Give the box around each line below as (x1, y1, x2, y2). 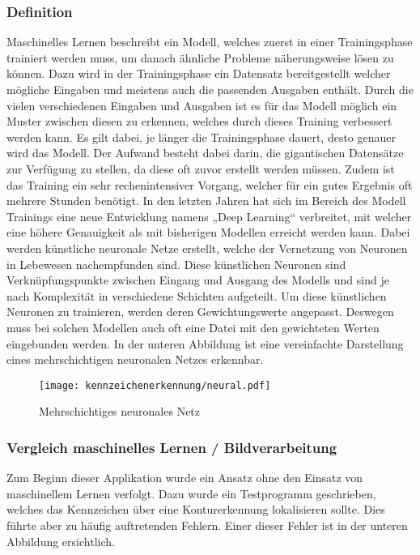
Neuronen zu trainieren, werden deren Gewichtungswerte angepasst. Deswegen (6, 303, 394, 320)
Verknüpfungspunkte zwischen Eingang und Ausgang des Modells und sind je (6, 271, 389, 288)
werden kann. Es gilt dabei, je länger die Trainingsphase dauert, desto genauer (6, 128, 397, 145)
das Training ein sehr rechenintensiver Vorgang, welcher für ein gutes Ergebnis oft (6, 176, 413, 193)
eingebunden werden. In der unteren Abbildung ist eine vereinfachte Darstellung (6, 335, 404, 352)
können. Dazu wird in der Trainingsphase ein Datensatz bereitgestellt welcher (6, 65, 391, 82)
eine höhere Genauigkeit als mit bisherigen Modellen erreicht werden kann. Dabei (6, 224, 410, 241)
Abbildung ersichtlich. (6, 532, 115, 549)
